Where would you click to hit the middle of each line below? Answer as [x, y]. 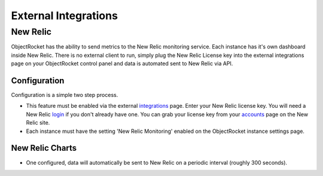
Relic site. [38, 123]
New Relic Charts [44, 148]
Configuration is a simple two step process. [65, 95]
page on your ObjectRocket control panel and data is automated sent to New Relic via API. [122, 63]
